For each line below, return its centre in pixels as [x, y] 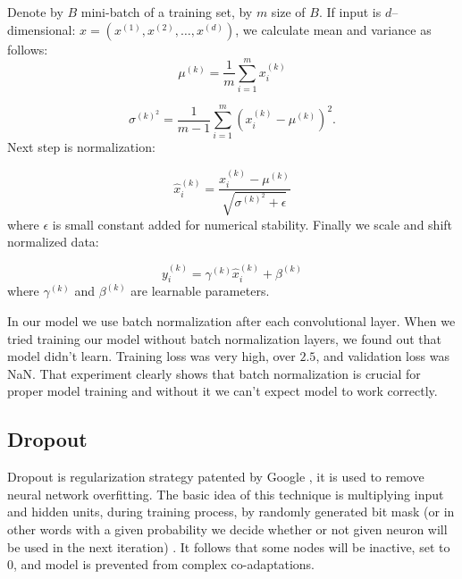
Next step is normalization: [81, 147]
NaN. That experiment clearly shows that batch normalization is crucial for [214, 373]
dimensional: [42, 29]
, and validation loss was [382, 356]
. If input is [350, 12]
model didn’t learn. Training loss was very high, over [151, 356]
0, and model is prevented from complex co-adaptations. [161, 564]
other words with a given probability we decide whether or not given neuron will [227, 529]
